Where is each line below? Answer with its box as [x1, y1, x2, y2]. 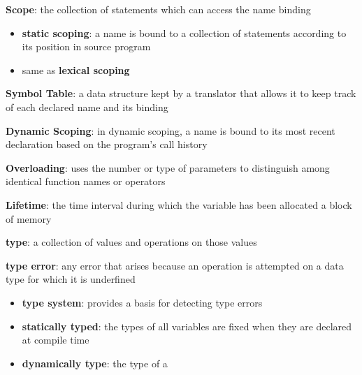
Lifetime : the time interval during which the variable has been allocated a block [6, 197, 352, 212]
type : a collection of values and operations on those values [6, 235, 257, 249]
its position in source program [22, 39, 151, 54]
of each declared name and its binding [6, 99, 168, 114]
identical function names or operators [6, 174, 166, 189]
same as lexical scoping [22, 62, 130, 77]
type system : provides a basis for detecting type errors [22, 295, 263, 309]
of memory [6, 211, 52, 226]
